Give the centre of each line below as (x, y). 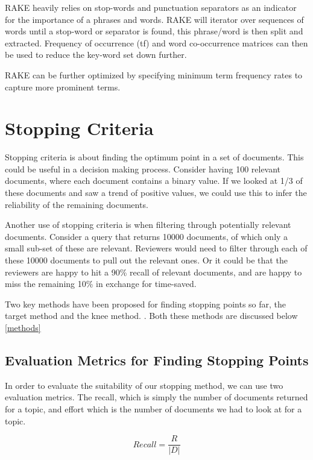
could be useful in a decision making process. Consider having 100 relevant (143, 169)
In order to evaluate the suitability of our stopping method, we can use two (144, 385)
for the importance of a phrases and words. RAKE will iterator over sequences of (154, 19)
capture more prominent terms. (63, 87)
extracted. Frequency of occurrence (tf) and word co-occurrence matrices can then (156, 43)
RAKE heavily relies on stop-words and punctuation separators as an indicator (151, 7)
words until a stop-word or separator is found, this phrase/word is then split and (154, 31)
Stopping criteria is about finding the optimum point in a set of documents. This (154, 157)
